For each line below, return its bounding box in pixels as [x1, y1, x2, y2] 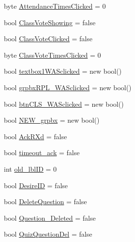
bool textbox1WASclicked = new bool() [4, 66, 122, 76]
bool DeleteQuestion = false [4, 196, 87, 207]
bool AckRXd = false [4, 131, 67, 141]
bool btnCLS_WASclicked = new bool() [4, 98, 124, 109]
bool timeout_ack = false [4, 147, 80, 158]
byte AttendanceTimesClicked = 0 [4, 1, 106, 11]
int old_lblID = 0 [4, 163, 57, 174]
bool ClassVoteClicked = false [4, 33, 92, 44]
